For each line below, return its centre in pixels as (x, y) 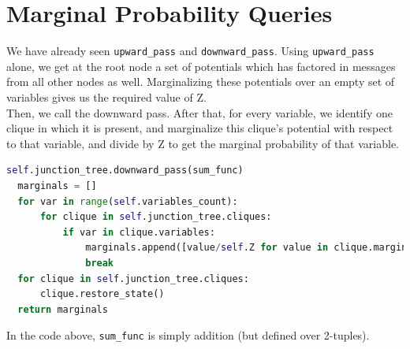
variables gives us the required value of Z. (106, 97)
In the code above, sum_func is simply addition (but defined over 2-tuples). (188, 335)
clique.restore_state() (102, 294)
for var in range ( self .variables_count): (128, 201)
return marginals (63, 309)
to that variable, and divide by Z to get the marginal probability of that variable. (203, 143)
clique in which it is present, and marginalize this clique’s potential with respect (200, 128)
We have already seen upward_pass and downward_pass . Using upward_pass (190, 51)
